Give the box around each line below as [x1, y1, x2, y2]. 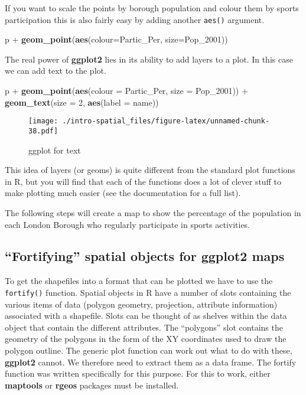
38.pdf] [28, 126, 58, 135]
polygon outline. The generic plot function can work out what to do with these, [5, 344, 292, 356]
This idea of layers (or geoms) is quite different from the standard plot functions [5, 164, 295, 176]
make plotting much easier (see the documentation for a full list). [5, 187, 241, 199]
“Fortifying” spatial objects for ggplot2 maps [5, 247, 285, 265]
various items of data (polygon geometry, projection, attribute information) [5, 298, 278, 310]
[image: [28, 117, 58, 126]
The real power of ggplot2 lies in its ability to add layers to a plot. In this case [5, 53, 293, 65]
